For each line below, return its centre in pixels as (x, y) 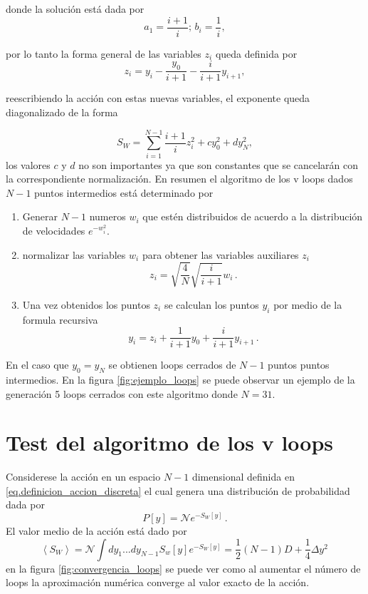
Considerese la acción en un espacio (83, 477)
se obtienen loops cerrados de (172, 365)
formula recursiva (60, 319)
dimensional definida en (243, 477)
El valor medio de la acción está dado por (96, 531)
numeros (107, 216)
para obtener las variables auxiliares (220, 254)
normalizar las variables (74, 254)
